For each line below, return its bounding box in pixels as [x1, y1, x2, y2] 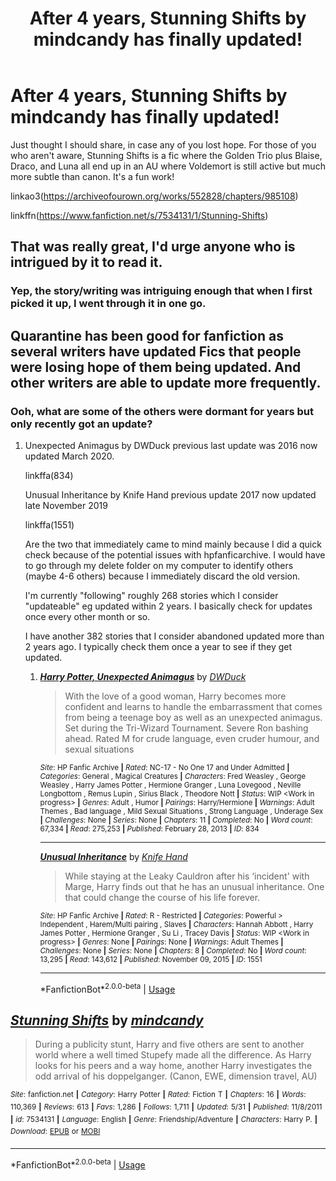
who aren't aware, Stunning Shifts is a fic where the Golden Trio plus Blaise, [10, 149, 323, 161]
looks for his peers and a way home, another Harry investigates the [34, 1060, 313, 1072]
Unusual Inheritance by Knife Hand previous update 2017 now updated [24, 488, 317, 501]
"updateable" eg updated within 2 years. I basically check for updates [24, 600, 313, 612]
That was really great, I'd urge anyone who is [10, 238, 296, 256]
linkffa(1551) [24, 518, 75, 531]
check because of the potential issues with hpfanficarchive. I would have [24, 548, 326, 561]
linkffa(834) [24, 469, 74, 481]
